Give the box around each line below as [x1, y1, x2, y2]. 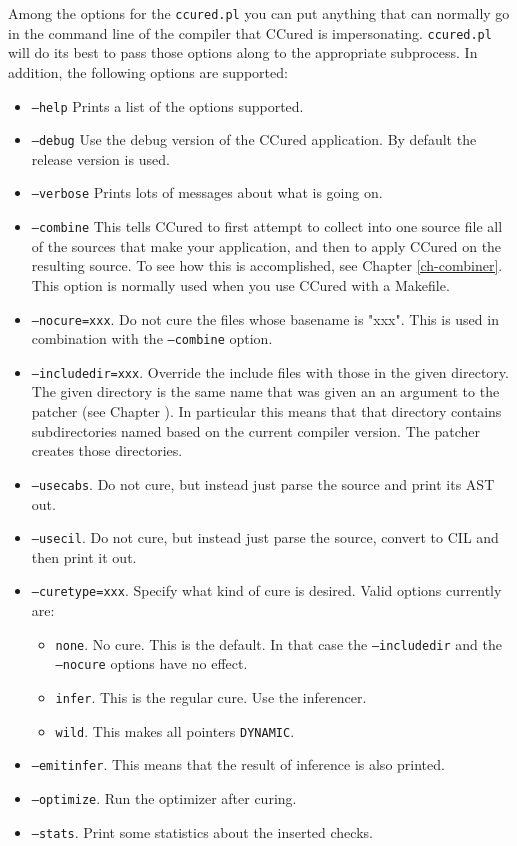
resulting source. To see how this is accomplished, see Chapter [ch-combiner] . [31, 255, 503, 276]
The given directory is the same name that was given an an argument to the [31, 381, 500, 402]
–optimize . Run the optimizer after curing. [31, 787, 297, 808]
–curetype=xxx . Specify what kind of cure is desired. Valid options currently [31, 580, 502, 601]
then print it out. [31, 546, 137, 567]
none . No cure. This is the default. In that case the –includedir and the [55, 633, 502, 654]
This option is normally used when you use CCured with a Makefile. [31, 274, 450, 295]
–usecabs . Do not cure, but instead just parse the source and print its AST [31, 473, 495, 494]
